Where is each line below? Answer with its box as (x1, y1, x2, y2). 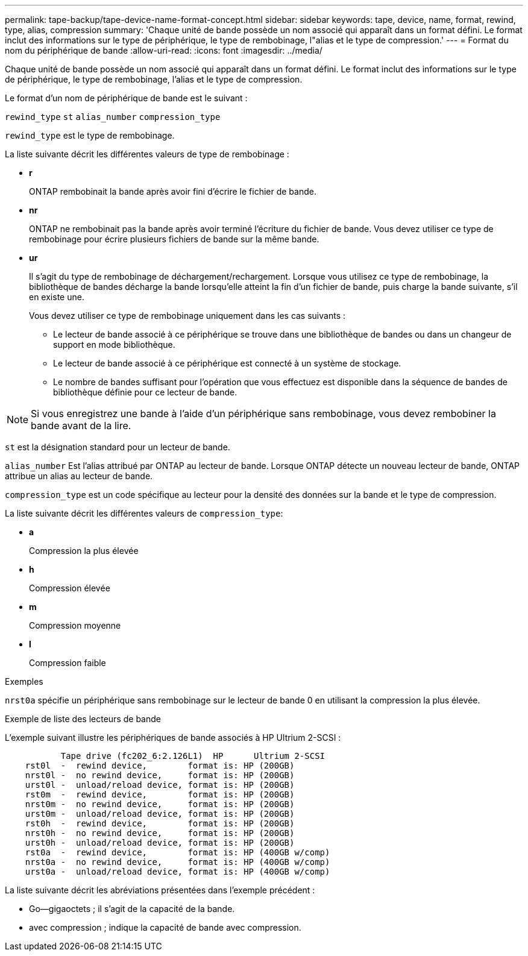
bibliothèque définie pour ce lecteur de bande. (53, 387, 237, 397)
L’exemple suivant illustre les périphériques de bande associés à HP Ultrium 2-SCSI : (5, 732, 341, 743)
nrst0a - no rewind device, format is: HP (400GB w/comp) (25, 857, 330, 867)
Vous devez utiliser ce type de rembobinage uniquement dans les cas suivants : (29, 310, 345, 321)
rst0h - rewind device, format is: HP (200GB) (25, 819, 295, 828)
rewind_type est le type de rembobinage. (5, 130, 175, 140)
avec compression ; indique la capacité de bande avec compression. (29, 922, 301, 932)
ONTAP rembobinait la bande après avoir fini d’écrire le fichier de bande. (29, 186, 316, 197)
